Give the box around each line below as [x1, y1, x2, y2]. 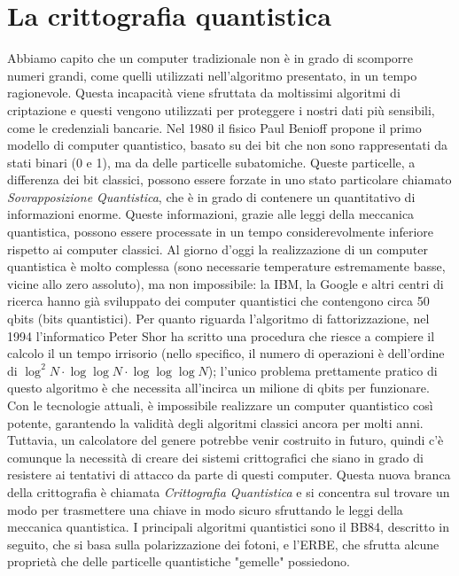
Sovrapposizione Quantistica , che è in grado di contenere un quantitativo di [7, 187, 416, 206]
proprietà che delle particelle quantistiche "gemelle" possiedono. [7, 552, 350, 571]
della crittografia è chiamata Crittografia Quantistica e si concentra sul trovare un [7, 482, 450, 501]
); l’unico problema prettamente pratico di [207, 361, 438, 379]
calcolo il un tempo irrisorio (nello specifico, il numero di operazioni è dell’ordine [7, 344, 445, 362]
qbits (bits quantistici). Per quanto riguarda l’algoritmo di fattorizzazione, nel [7, 309, 430, 328]
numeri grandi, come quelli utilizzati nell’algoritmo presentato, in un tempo [7, 66, 417, 84]
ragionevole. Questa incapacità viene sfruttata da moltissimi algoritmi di [7, 83, 401, 102]
